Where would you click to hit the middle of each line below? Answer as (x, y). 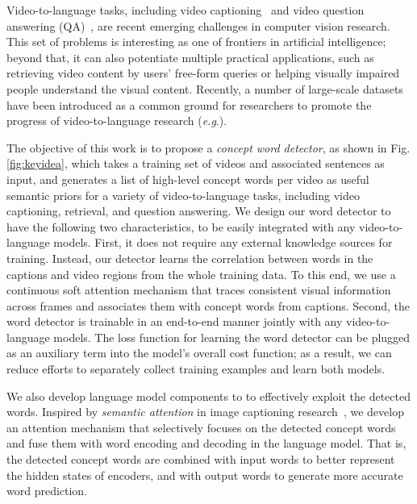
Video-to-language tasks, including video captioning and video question (186, 10)
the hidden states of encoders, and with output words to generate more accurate (205, 475)
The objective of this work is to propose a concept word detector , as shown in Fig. (208, 147)
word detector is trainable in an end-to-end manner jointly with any (175, 321)
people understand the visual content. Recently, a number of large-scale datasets (205, 88)
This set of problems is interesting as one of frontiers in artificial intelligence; (196, 42)
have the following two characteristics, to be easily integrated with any (181, 226)
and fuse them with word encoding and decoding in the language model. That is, (206, 443)
